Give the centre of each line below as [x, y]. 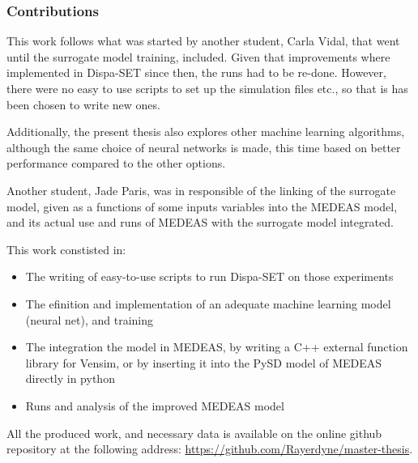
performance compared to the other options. [116, 163]
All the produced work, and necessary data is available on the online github [194, 433]
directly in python [70, 378]
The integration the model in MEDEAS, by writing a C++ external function [217, 347]
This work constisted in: [66, 249]
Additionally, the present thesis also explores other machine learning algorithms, [206, 132]
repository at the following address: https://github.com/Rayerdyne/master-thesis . [210, 449]
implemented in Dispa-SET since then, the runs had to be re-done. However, [196, 72]
